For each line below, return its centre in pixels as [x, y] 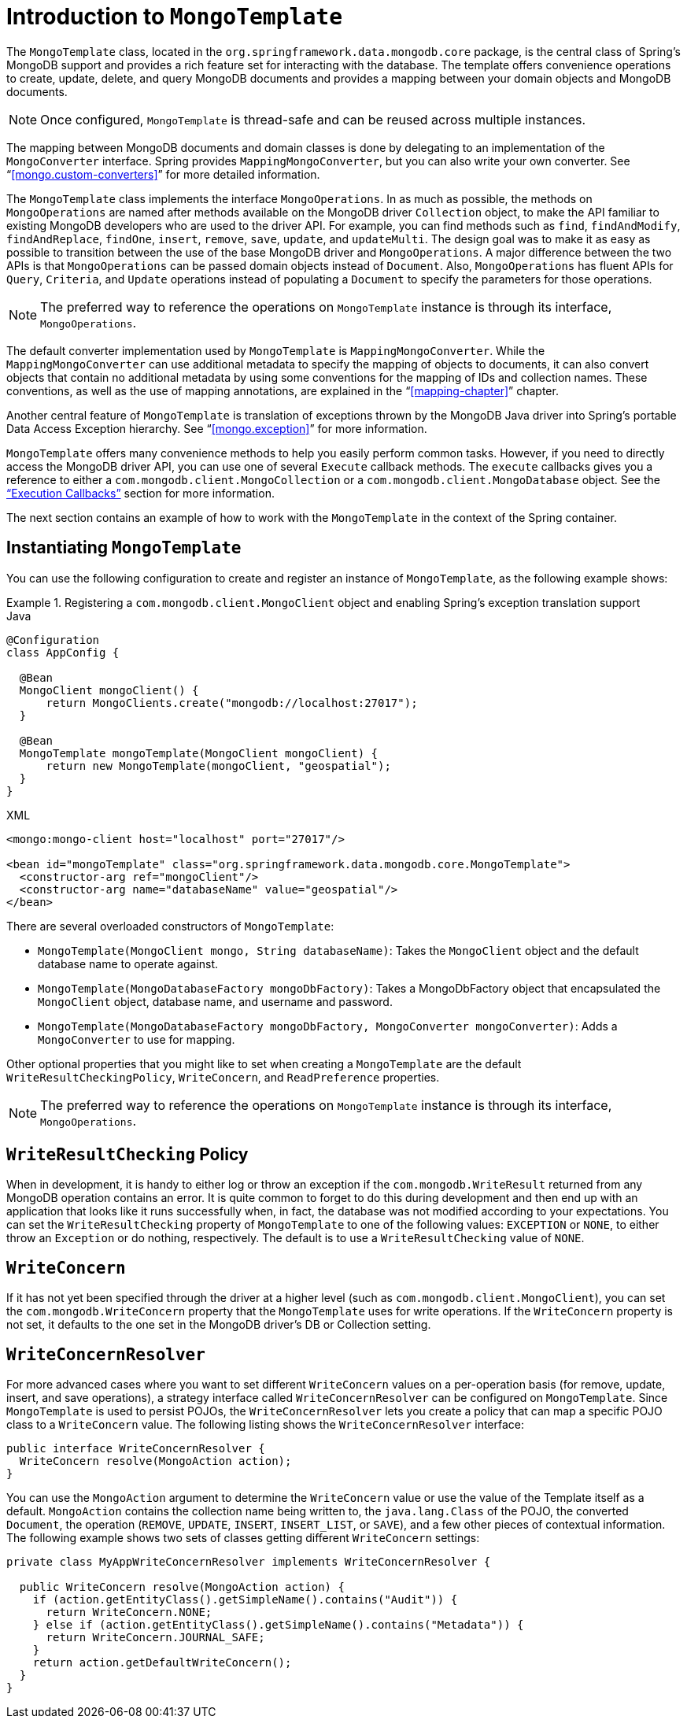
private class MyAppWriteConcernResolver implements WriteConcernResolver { [249, 1562]
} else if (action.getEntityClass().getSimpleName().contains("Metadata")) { [278, 1625]
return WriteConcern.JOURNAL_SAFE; [155, 1638]
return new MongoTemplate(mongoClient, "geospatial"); [218, 766]
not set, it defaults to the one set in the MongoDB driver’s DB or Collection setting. [219, 1325]
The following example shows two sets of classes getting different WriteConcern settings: [243, 1538]
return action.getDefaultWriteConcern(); [162, 1663]
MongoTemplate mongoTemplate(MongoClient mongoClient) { [199, 753]
